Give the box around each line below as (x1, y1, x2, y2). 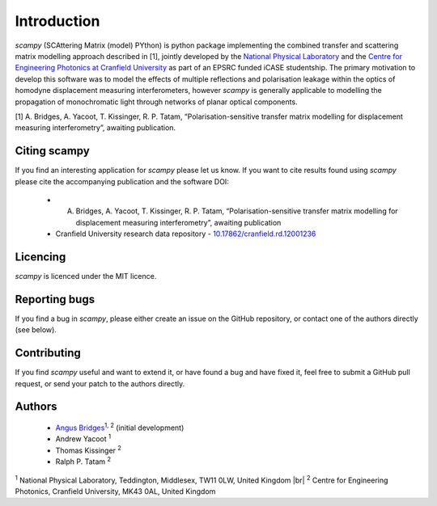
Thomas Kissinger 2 (55, 445, 121, 455)
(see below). (15, 325, 57, 335)
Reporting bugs (15, 292, 95, 306)
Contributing (15, 346, 81, 360)
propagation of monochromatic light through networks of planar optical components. (15, 97, 299, 107)
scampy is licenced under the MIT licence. (15, 272, 157, 281)
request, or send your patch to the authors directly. (15, 378, 185, 388)
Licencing (15, 250, 66, 264)
